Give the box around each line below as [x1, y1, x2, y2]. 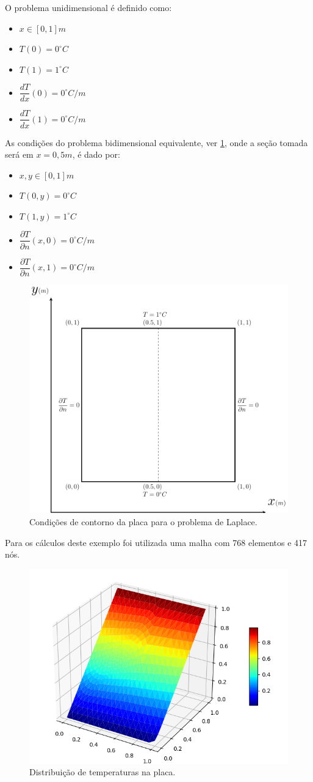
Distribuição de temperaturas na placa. [29, 765, 176, 778]
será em [5, 148, 34, 161]
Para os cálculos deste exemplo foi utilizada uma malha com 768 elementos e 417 [5, 536, 308, 548]
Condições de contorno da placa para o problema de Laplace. [29, 515, 257, 528]
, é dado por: [72, 148, 120, 161]
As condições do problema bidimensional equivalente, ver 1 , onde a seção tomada [5, 136, 308, 149]
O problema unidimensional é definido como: [5, 1, 172, 13]
